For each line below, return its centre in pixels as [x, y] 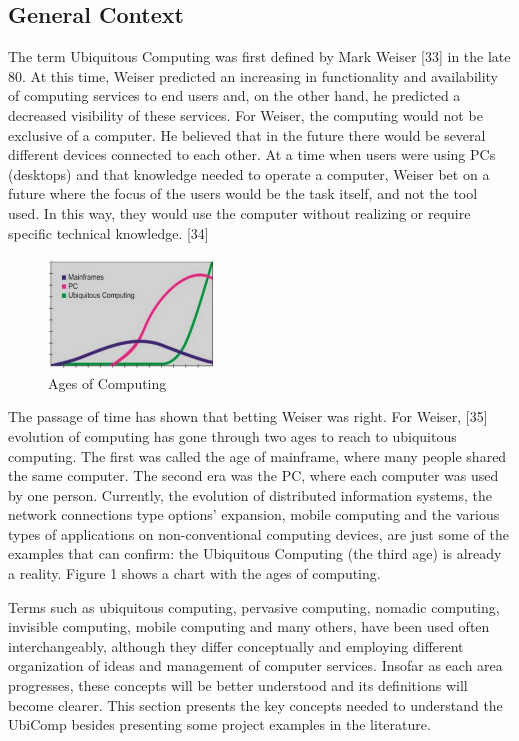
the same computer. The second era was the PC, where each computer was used [253, 475]
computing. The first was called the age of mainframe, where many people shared [257, 455]
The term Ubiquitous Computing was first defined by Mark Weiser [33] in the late [259, 56]
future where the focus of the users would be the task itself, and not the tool [243, 193]
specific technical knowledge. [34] [108, 232]
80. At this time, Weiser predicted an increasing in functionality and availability [253, 75]
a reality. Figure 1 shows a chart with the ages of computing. [194, 573]
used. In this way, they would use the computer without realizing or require [239, 212]
